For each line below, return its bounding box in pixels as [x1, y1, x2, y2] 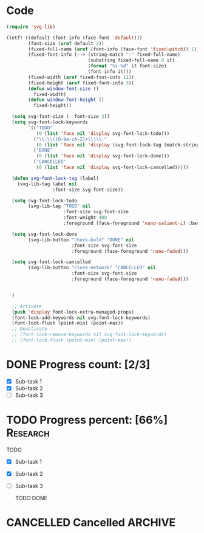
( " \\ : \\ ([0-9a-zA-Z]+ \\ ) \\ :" [33, 136, 107, 142]
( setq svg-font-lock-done [12, 231, 78, 237]
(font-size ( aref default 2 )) [28, 40, 104, 46]
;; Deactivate [12, 326, 47, 332]
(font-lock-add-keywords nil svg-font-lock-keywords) [12, 314, 151, 321]
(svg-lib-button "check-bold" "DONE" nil [28, 236, 135, 243]
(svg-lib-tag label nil [17, 181, 78, 187]
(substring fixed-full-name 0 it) [87, 57, 175, 64]
